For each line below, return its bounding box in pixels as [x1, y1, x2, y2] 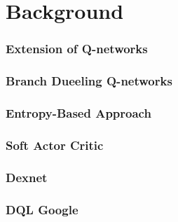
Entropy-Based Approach [6, 104, 151, 121]
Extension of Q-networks [6, 40, 148, 57]
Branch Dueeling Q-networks [6, 72, 172, 90]
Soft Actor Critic [6, 136, 104, 153]
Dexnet [6, 168, 48, 186]
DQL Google [6, 200, 78, 218]
